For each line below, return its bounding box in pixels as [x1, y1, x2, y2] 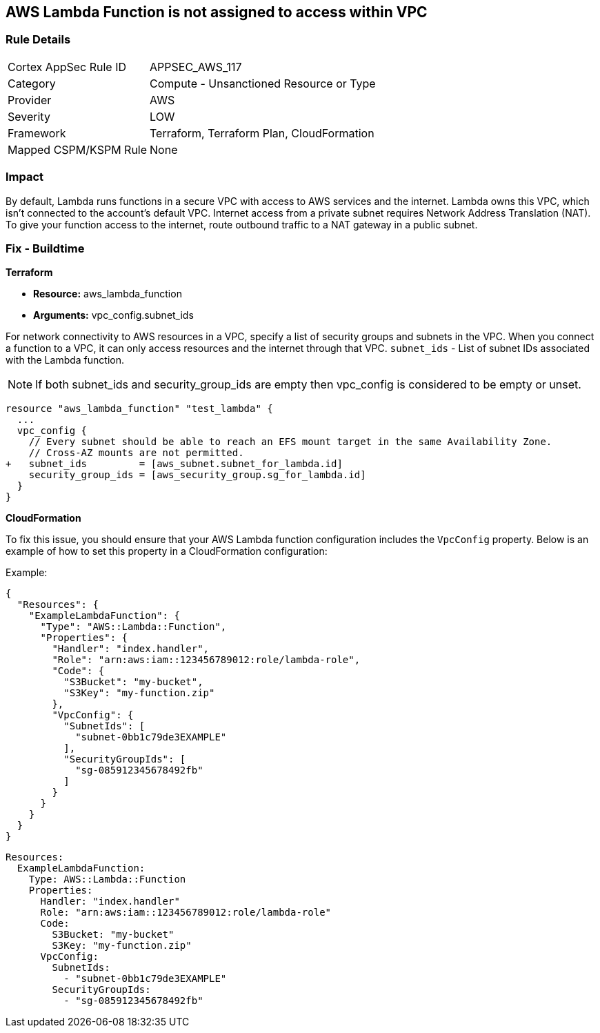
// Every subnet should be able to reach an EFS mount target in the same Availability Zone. [28, 436, 552, 448]
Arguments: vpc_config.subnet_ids [33, 309, 194, 322]
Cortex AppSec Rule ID [8, 59, 127, 74]
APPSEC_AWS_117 [150, 59, 242, 74]
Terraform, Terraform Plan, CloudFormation [150, 126, 374, 140]
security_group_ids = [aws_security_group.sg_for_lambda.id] [28, 469, 366, 481]
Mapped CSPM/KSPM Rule [8, 142, 148, 157]
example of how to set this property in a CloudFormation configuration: [6, 545, 328, 558]
